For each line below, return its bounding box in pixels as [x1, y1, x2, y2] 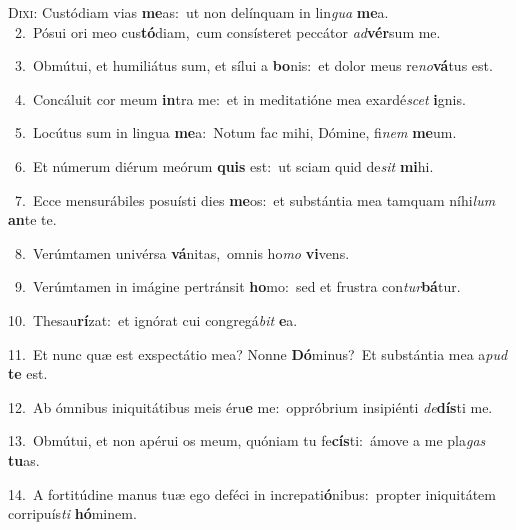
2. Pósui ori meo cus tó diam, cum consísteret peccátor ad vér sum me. [14, 21, 441, 42]
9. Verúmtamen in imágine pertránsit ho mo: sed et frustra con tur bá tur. [14, 276, 461, 297]
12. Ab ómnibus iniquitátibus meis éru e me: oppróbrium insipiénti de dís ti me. [8, 396, 493, 417]
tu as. [8, 449, 40, 470]
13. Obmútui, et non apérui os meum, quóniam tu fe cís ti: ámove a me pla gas [8, 430, 486, 451]
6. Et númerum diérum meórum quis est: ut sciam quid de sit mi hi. [14, 155, 434, 176]
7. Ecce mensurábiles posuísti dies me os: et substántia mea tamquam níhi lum [14, 189, 496, 210]
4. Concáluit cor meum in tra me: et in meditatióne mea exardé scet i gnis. [14, 88, 466, 109]
